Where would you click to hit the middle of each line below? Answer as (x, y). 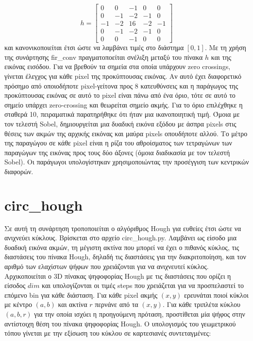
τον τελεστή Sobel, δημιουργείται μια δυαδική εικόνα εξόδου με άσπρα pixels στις (120, 123)
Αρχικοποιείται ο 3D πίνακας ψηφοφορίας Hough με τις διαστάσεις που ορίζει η (118, 276)
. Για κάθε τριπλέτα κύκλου (202, 304)
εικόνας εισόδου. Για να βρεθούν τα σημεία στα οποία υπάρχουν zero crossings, (118, 66)
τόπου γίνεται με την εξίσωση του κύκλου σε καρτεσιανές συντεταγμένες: (108, 333)
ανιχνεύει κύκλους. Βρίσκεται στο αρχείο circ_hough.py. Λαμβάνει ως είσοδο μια (121, 238)
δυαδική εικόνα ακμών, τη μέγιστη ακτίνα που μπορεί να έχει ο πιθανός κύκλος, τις (122, 247)
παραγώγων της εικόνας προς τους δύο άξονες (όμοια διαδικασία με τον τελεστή (117, 152)
